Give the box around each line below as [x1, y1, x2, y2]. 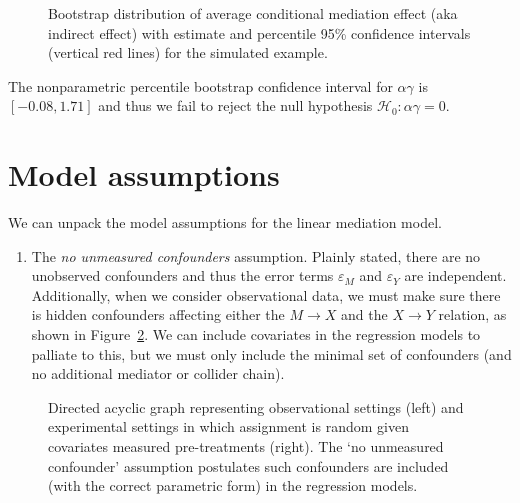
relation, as [438, 304, 507, 325]
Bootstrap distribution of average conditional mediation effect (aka [48, 3, 458, 23]
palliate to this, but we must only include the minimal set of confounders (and [31, 343, 512, 364]
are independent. [404, 265, 507, 286]
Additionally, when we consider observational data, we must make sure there [31, 284, 501, 305]
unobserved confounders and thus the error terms [31, 265, 334, 286]
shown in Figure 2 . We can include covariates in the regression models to [31, 324, 481, 345]
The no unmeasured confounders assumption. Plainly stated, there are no [31, 245, 481, 266]
